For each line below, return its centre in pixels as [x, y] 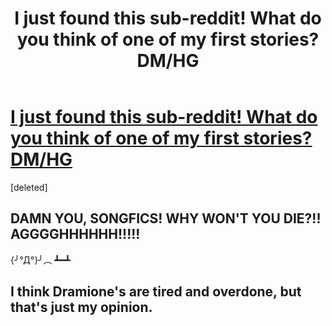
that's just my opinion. [81, 307]
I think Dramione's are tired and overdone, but [156, 292]
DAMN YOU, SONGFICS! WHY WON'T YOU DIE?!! [166, 218]
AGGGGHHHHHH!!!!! [75, 234]
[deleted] [29, 187]
